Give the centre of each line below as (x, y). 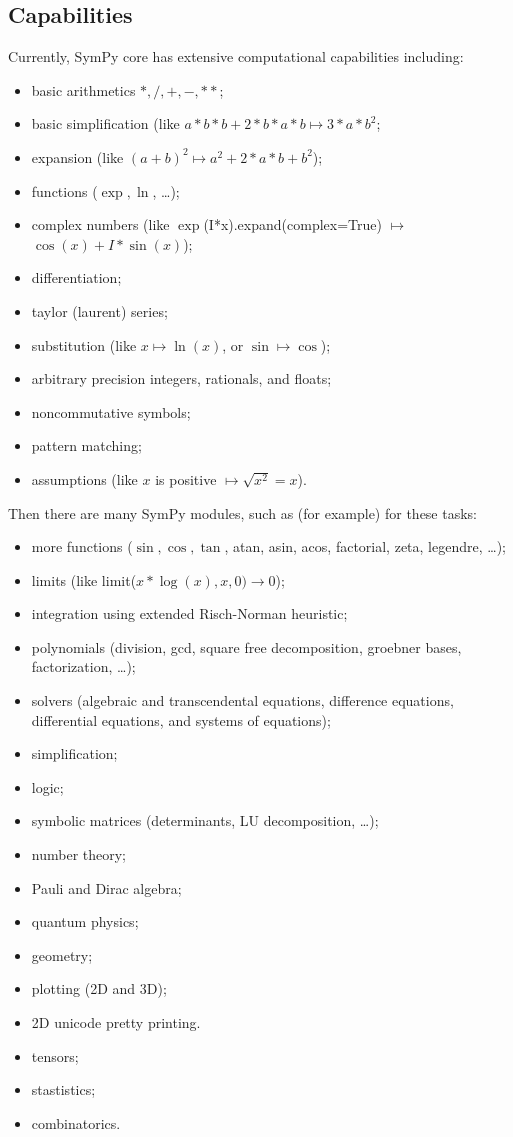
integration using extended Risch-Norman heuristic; (189, 613)
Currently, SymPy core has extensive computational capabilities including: (236, 56)
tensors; (55, 1055)
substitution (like (84, 344)
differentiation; (76, 277)
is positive (186, 478)
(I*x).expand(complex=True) (292, 224)
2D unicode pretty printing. (116, 1022)
